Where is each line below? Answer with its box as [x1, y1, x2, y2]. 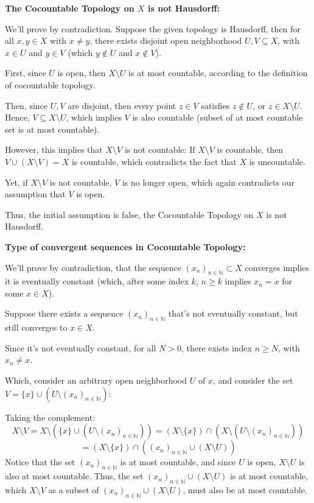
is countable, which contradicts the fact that [71, 155, 237, 167]
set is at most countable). [5, 122, 100, 135]
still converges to [5, 321, 68, 334]
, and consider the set [212, 374, 293, 387]
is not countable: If [124, 143, 195, 156]
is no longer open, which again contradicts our [122, 175, 295, 188]
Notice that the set [5, 456, 75, 468]
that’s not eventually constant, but [168, 307, 298, 320]
